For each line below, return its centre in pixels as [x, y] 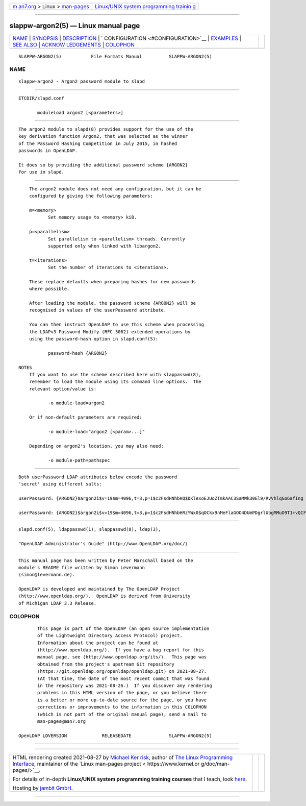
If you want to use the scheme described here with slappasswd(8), [115, 374]
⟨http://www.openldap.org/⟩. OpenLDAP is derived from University [105, 596]
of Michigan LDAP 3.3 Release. [58, 603]
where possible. [49, 289]
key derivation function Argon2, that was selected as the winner [103, 136]
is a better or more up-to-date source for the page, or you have [122, 700]
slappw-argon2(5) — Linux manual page [75, 26]
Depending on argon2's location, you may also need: [96, 446]
